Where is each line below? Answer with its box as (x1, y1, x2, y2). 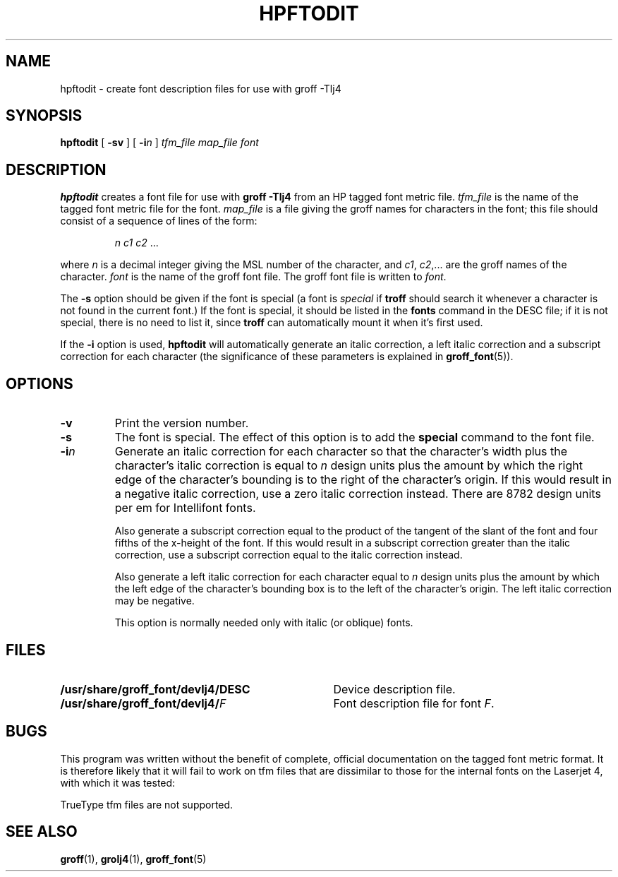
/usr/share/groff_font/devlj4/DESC (60, 681, 250, 696)
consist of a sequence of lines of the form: (60, 215, 257, 227)
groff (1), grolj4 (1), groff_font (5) (60, 852, 207, 865)
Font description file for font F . (333, 696, 495, 710)
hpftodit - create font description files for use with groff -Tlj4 (60, 82, 341, 95)
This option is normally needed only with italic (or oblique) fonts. (114, 616, 413, 629)
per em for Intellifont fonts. (114, 501, 256, 515)
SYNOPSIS (6, 107, 83, 125)
